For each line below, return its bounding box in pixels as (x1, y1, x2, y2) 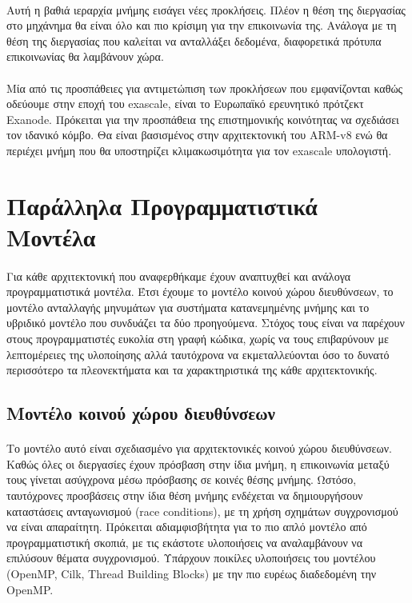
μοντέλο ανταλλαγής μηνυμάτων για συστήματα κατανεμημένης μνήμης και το (6, 298, 370, 315)
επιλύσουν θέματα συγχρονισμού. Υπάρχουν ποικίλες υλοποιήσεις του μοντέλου (6, 549, 376, 566)
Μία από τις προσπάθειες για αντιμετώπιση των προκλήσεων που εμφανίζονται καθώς (6, 79, 403, 96)
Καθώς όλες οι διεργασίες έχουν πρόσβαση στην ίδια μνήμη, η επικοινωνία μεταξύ (6, 455, 390, 472)
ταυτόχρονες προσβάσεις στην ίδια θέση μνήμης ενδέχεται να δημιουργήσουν (6, 487, 363, 503)
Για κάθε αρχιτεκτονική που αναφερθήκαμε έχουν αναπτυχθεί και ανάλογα (6, 267, 351, 284)
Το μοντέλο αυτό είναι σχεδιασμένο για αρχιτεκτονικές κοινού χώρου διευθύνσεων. (6, 440, 392, 457)
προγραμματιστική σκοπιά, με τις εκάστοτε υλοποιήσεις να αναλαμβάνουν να (6, 533, 363, 550)
